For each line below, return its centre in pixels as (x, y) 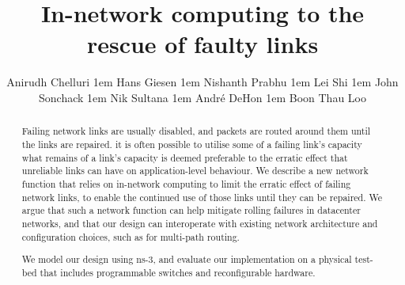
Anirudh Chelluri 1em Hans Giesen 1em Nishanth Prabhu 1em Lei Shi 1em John (202, 82)
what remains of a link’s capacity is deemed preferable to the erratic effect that (185, 157)
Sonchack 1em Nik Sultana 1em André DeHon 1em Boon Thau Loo (202, 97)
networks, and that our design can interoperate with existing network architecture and (200, 223)
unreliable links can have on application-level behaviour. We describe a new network (195, 171)
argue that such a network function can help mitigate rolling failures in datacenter (191, 210)
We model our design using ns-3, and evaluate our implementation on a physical (187, 259)
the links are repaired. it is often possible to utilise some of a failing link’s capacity (192, 144)
